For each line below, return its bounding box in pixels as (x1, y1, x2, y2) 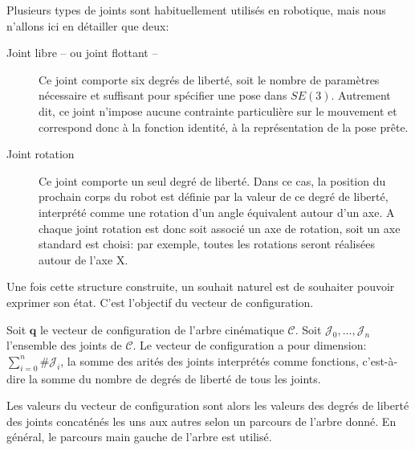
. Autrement (331, 87, 391, 104)
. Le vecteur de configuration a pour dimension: (132, 337, 367, 354)
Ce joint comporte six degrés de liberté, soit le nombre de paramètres (39, 71, 380, 88)
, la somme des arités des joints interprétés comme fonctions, (60, 352, 359, 369)
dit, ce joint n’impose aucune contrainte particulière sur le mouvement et (39, 102, 397, 119)
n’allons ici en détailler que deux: (6, 17, 169, 34)
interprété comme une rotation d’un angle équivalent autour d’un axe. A (39, 203, 395, 220)
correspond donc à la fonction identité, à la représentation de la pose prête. (39, 118, 409, 135)
